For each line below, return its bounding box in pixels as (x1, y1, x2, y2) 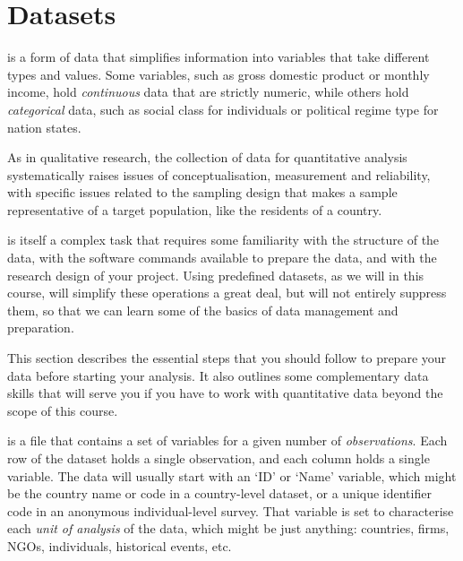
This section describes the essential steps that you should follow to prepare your (7, 349, 447, 367)
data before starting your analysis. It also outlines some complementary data (7, 366, 429, 384)
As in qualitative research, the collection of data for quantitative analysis (7, 148, 407, 167)
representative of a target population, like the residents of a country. (7, 200, 382, 219)
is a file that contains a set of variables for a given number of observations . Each (7, 431, 448, 450)
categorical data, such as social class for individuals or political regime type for (7, 99, 439, 118)
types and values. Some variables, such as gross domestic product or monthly (7, 65, 430, 83)
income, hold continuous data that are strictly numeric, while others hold (7, 82, 409, 101)
